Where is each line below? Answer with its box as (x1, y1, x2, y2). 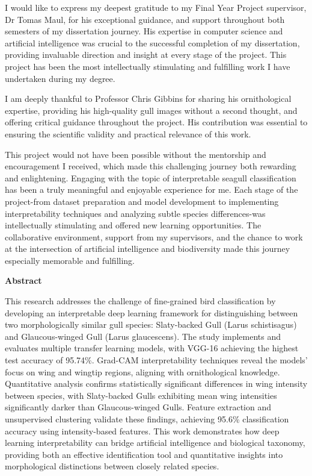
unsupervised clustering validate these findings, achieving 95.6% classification (5, 413, 289, 425)
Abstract (5, 274, 42, 287)
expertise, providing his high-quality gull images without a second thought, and (5, 104, 298, 116)
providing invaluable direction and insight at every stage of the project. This (5, 48, 287, 61)
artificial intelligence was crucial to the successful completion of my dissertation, (5, 36, 300, 49)
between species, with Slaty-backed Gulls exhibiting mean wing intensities (5, 389, 277, 401)
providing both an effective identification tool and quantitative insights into (5, 448, 283, 460)
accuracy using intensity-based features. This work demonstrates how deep (5, 424, 280, 437)
